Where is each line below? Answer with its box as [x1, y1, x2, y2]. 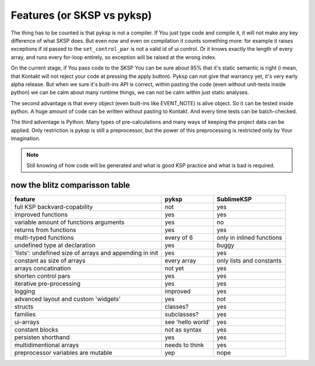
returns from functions [14, 226, 76, 234]
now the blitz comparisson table [10, 180, 131, 190]
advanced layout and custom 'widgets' [14, 295, 121, 303]
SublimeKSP [216, 195, 252, 203]
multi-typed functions [14, 233, 74, 241]
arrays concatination [14, 264, 71, 272]
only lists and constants [216, 256, 282, 264]
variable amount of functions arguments [14, 218, 125, 226]
